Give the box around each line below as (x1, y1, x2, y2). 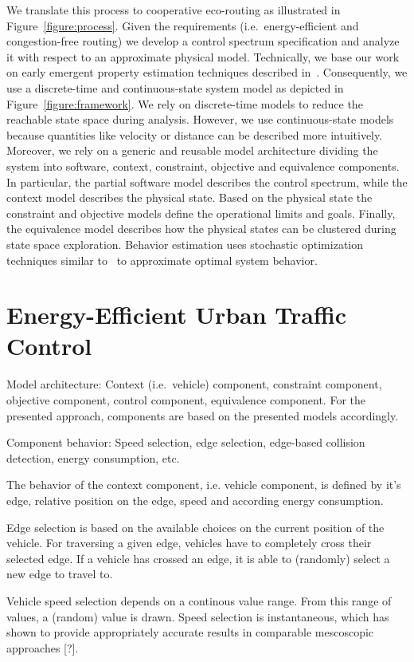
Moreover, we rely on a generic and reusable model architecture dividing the (6, 142, 378, 159)
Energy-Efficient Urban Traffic (6, 298, 347, 331)
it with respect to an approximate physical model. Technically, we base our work (6, 48, 400, 65)
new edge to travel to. (6, 565, 113, 582)
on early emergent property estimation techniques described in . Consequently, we (6, 64, 408, 81)
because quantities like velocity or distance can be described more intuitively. (6, 126, 383, 143)
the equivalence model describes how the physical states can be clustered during (6, 220, 396, 237)
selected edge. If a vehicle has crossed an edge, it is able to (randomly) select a (6, 550, 390, 566)
